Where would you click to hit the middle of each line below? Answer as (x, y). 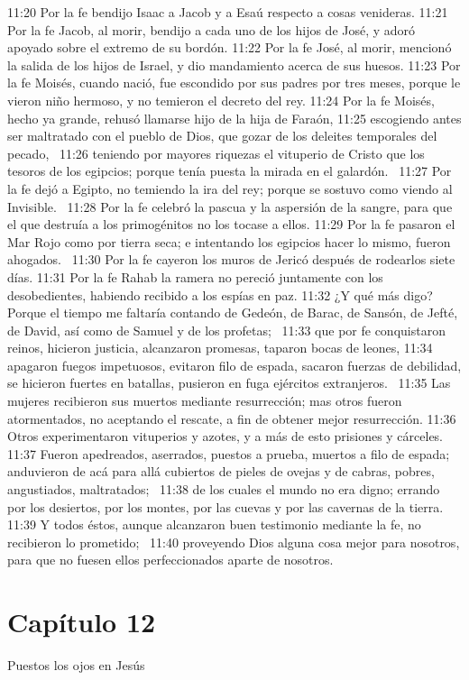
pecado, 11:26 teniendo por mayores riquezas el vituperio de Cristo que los (216, 153)
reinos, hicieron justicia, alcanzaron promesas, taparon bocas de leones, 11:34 (220, 348)
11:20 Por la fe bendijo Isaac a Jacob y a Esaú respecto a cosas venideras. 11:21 (228, 12)
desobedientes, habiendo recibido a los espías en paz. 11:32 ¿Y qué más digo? (220, 294)
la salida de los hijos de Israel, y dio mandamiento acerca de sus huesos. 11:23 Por (234, 64)
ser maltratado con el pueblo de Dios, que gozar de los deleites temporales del (222, 136)
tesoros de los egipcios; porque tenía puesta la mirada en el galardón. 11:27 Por (230, 171)
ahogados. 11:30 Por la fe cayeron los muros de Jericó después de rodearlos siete (231, 259)
